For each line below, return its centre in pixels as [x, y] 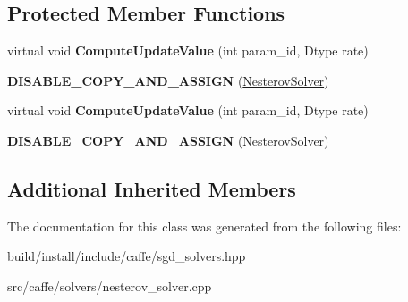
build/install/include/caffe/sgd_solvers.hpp [127, 256]
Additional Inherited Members [152, 188]
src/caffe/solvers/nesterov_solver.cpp [110, 285]
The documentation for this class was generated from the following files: [204, 226]
